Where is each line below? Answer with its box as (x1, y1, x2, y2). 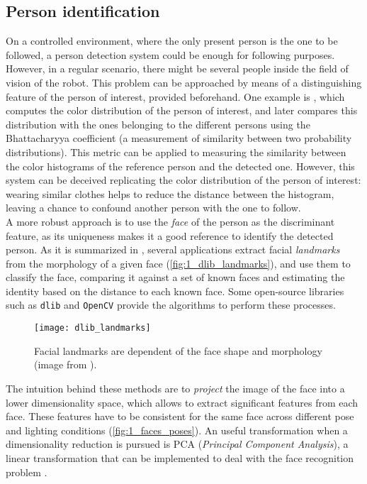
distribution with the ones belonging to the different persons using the (6, 116, 310, 131)
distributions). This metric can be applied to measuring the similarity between (6, 144, 346, 159)
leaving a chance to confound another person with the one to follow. (6, 200, 301, 215)
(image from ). (34, 357, 97, 372)
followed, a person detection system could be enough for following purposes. (6, 47, 335, 62)
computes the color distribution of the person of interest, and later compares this (6, 103, 358, 118)
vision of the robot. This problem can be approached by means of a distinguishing (6, 75, 362, 89)
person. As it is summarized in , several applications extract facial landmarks (6, 242, 340, 257)
